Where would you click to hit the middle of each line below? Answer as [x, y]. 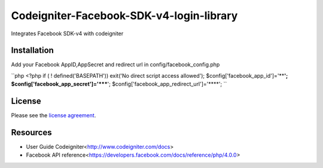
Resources [31, 132]
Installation [32, 51]
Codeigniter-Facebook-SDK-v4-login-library [124, 16]
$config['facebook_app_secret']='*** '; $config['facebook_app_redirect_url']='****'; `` [119, 84]
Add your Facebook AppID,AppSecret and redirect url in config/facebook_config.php [115, 65]
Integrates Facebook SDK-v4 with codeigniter [67, 33]
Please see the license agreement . [54, 115]
